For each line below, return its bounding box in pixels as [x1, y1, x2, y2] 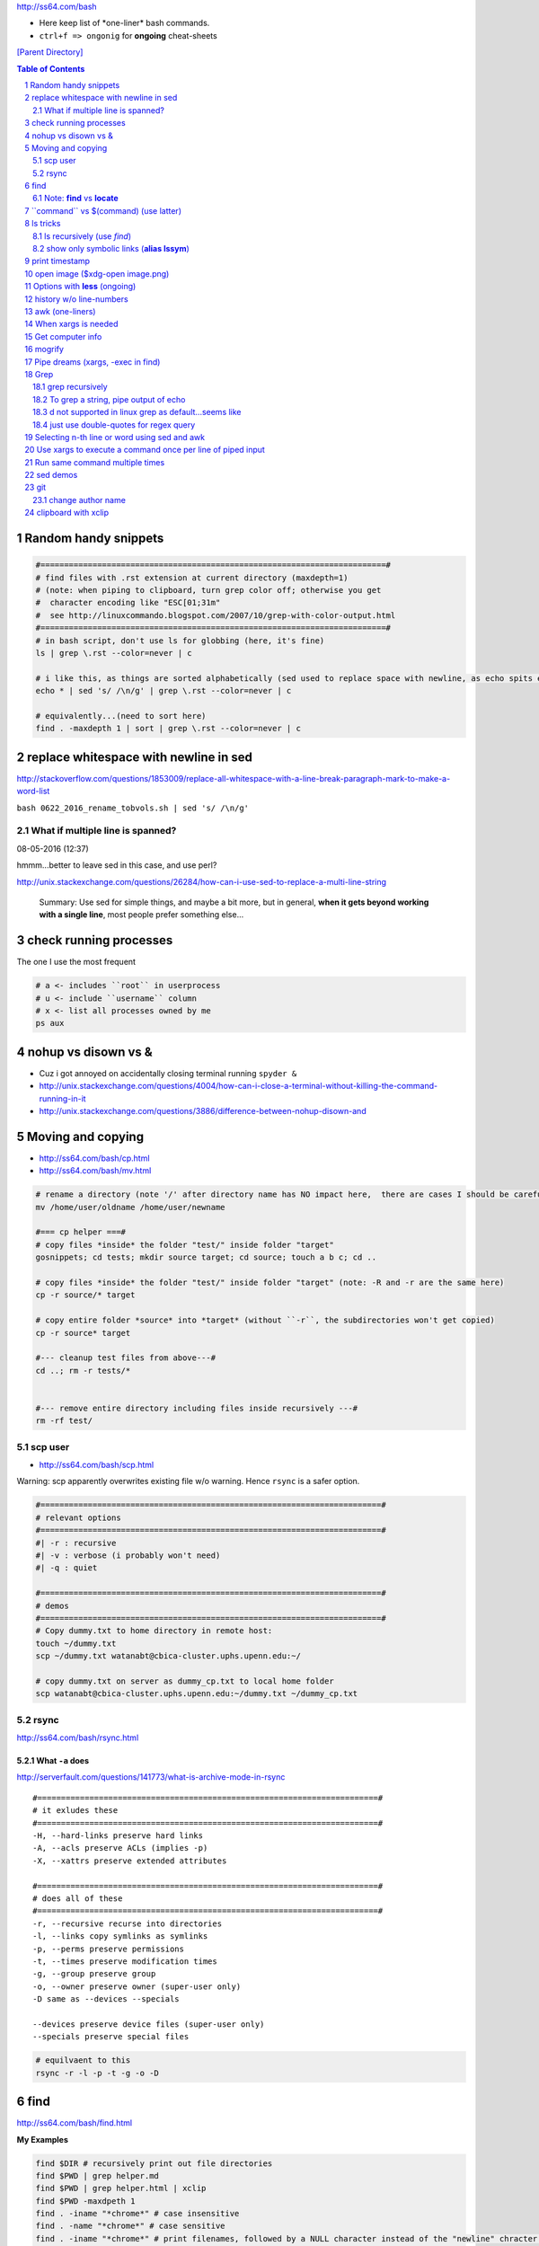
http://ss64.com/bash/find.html [16, 2118, 133, 2128]
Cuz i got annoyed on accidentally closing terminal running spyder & [39, 1067, 297, 1078]
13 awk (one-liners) [24, 305, 96, 316]
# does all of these [32, 1893, 123, 1904]
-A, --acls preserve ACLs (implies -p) [32, 1843, 208, 1853]
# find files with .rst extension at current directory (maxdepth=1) [35, 572, 349, 583]
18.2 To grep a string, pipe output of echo [32, 393, 186, 404]
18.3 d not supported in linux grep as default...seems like [32, 407, 242, 418]
